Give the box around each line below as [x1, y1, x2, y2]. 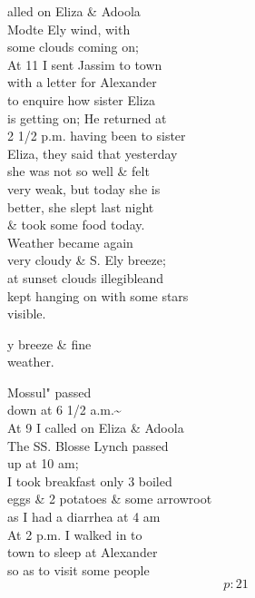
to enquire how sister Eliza [7, 90, 155, 109]
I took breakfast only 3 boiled [7, 471, 172, 490]
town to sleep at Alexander [7, 543, 158, 562]
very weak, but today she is [7, 179, 161, 198]
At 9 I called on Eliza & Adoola [7, 418, 184, 437]
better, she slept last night [7, 197, 154, 216]
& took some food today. [7, 215, 145, 234]
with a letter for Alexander [7, 73, 157, 92]
